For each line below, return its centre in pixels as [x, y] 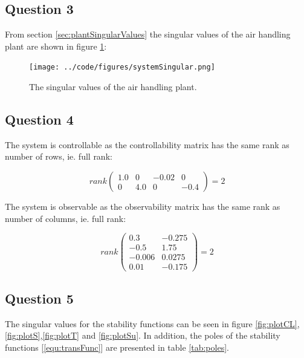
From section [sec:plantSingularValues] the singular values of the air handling [148, 34]
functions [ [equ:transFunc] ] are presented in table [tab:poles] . [117, 347]
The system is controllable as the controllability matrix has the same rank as [147, 144]
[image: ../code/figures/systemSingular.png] [122, 67]
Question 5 [39, 298]
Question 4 [39, 119]
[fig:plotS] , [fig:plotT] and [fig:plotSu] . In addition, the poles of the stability [143, 335]
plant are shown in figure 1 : [56, 46]
